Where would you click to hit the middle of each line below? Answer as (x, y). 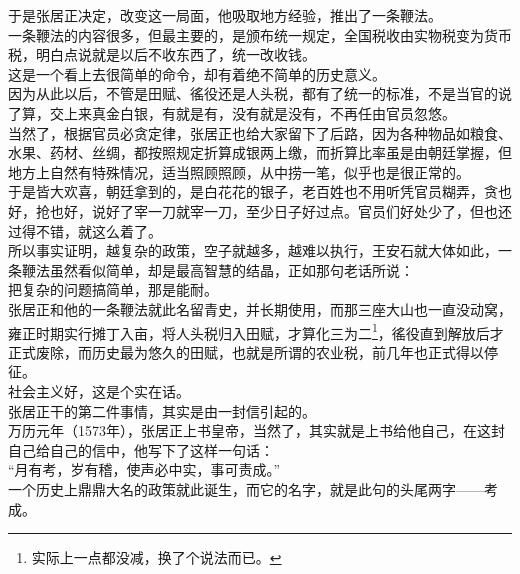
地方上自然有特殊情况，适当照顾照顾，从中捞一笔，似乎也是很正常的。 (239, 171)
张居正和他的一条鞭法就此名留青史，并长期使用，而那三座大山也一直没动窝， (260, 308)
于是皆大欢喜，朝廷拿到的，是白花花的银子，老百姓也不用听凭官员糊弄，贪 (253, 191)
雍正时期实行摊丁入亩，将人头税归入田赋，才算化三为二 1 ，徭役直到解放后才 (256, 331)
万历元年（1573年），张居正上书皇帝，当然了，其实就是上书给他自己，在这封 (256, 430)
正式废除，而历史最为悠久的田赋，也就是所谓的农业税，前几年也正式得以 (246, 351)
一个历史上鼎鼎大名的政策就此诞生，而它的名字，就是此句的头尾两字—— (246, 488)
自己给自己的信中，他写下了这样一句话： (141, 449)
